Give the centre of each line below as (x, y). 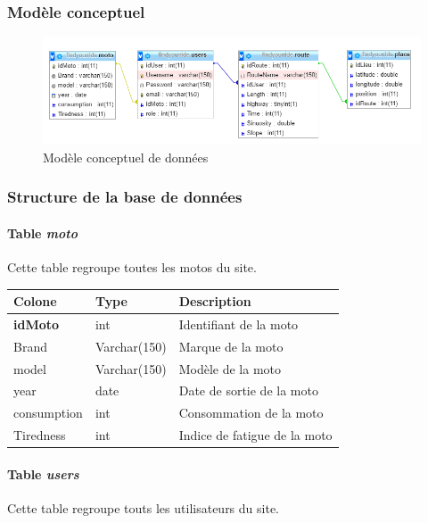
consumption (48, 413)
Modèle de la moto (230, 368)
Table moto (42, 232)
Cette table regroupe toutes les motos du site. (132, 266)
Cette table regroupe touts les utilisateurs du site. (143, 508)
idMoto (37, 324)
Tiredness (40, 435)
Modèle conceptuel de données (126, 157)
